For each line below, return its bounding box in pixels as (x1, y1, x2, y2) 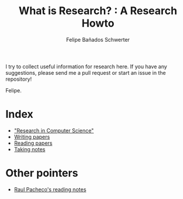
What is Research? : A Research (19, 4, 177, 18)
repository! (5, 75, 32, 82)
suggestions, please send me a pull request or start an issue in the (5, 69, 166, 76)
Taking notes (13, 145, 46, 152)
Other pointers (5, 167, 79, 180)
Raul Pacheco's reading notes (13, 185, 86, 193)
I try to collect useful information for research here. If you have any (5, 63, 168, 70)
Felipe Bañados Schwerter (66, 36, 130, 43)
